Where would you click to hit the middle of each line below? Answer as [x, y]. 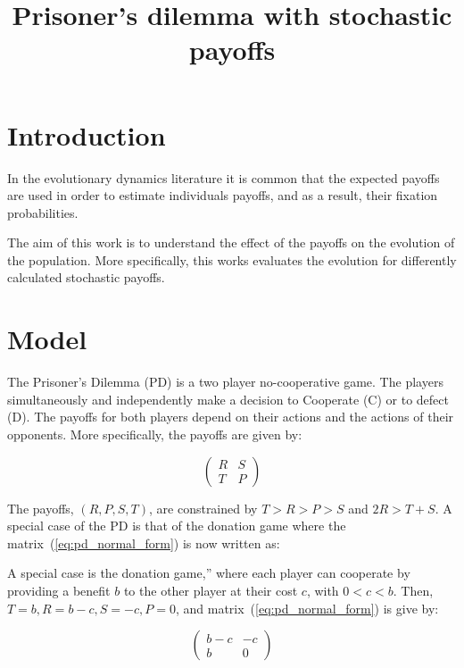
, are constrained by [203, 508]
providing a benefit [59, 590]
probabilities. [43, 212]
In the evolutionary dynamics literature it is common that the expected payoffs [224, 177]
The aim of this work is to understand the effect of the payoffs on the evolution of [231, 242]
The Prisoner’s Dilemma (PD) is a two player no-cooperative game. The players [225, 382]
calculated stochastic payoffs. [86, 277]
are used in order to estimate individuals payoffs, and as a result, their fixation [223, 195]
